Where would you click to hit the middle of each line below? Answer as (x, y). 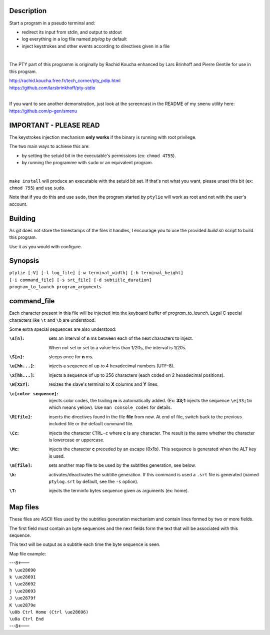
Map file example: (27, 553)
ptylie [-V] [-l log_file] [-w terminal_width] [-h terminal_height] (96, 273)
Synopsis (24, 261)
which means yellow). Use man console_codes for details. (110, 407)
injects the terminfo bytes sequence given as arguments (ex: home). (119, 491)
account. (18, 204)
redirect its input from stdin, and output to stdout (72, 32)
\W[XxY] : (19, 384)
